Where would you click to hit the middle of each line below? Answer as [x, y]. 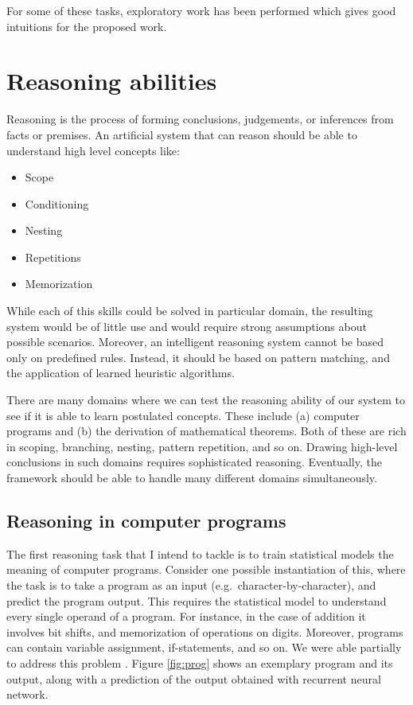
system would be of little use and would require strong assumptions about [187, 326]
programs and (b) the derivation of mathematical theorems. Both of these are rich [206, 431]
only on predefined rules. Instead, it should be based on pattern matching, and [198, 357]
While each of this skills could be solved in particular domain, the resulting [190, 311]
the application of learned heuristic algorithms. [121, 373]
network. [27, 694]
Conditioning [57, 203]
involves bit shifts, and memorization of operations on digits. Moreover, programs [205, 631]
